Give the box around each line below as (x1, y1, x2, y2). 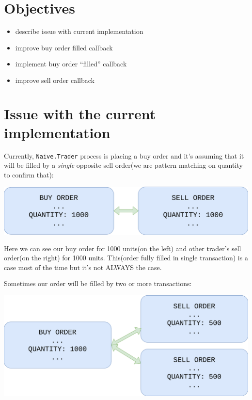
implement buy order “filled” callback (15, 59, 127, 69)
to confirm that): (4, 170, 54, 180)
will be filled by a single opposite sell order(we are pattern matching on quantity (4, 160, 243, 170)
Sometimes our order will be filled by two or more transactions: (4, 278, 192, 288)
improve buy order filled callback (15, 42, 113, 52)
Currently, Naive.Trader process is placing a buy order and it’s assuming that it (4, 150, 244, 160)
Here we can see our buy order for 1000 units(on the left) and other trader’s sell (4, 243, 241, 253)
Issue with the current (4, 103, 156, 123)
